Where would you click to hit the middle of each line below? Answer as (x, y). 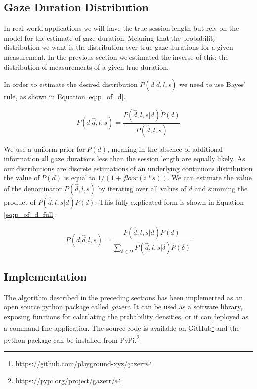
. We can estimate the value (209, 178)
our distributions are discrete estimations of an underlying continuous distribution (128, 168)
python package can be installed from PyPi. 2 (72, 339)
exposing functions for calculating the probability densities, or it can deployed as (126, 316)
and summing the (221, 189)
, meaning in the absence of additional (165, 149)
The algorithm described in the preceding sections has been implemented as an (124, 297)
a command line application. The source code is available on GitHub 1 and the (122, 327)
